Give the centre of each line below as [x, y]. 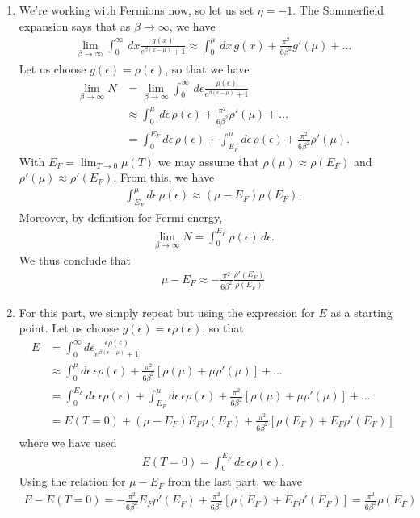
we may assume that [208, 161]
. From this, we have [164, 177]
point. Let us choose [69, 328]
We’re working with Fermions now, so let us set [136, 10]
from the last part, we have [235, 481]
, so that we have [207, 68]
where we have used [68, 442]
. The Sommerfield [338, 10]
